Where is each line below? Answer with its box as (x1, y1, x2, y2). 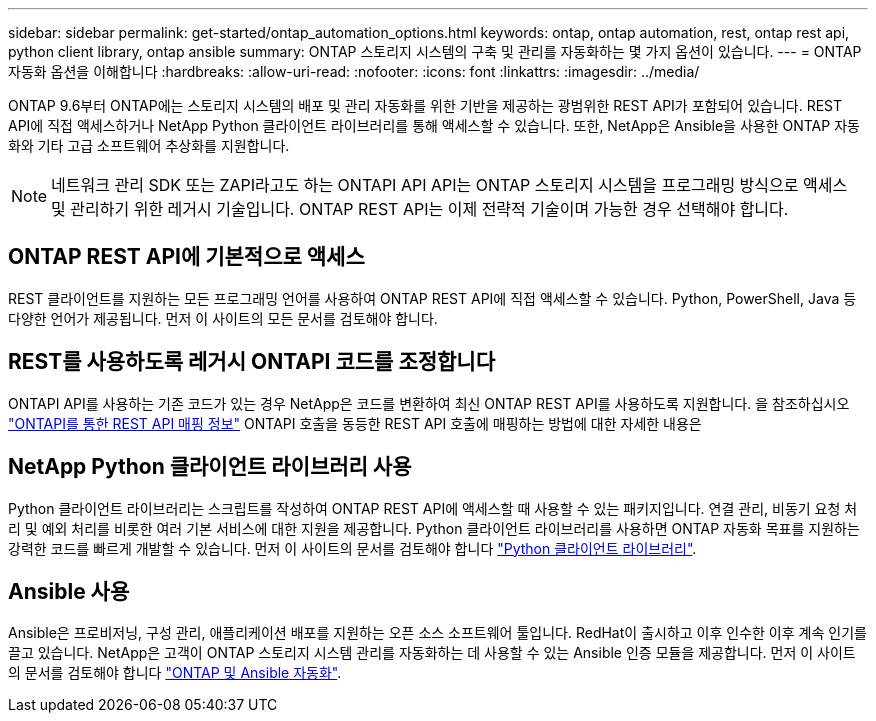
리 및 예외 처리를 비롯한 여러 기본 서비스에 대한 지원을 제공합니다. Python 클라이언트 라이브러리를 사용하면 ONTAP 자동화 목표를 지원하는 (8, 519, 860, 537)
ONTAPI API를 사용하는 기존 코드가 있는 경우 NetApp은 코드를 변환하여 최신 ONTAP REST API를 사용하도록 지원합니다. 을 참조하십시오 (8, 394, 850, 412)
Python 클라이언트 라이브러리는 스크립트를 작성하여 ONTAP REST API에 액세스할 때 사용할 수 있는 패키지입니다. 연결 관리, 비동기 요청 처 (8, 499, 858, 517)
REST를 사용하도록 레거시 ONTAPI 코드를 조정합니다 (8, 349, 495, 375)
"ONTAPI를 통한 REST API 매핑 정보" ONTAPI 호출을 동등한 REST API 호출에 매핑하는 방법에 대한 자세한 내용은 (8, 414, 702, 432)
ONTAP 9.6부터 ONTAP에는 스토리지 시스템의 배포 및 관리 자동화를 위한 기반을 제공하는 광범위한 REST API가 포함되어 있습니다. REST (8, 97, 843, 114)
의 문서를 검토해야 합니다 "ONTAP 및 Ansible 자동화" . (8, 664, 342, 682)
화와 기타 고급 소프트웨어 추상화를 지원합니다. (8, 137, 290, 154)
